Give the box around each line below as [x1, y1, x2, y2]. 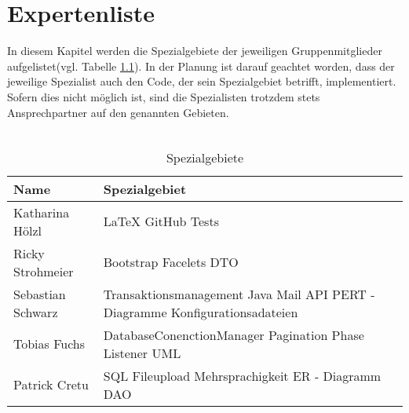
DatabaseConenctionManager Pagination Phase [103, 325, 364, 344]
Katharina [13, 203, 70, 221]
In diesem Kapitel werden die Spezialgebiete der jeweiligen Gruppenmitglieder [7, 42, 382, 59]
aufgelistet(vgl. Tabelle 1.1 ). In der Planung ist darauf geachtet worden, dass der [7, 57, 395, 74]
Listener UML [103, 343, 181, 362]
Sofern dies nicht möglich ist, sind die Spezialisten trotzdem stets [7, 88, 320, 104]
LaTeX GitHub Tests [103, 212, 219, 231]
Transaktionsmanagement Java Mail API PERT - [103, 284, 375, 303]
